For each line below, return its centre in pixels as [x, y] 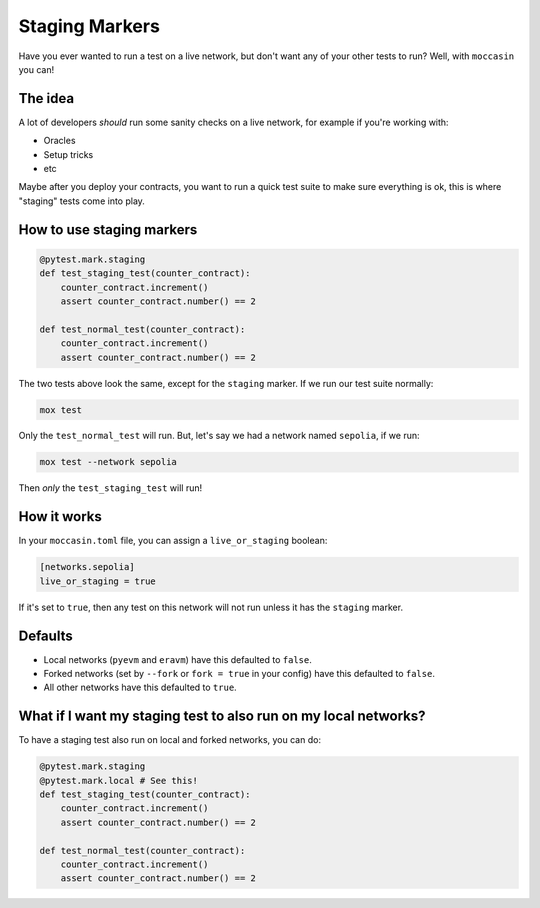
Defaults [46, 635]
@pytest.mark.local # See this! [119, 780]
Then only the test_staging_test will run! [110, 488]
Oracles [59, 141]
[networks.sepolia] [87, 567]
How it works [60, 516]
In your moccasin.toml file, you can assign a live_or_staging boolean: [173, 541]
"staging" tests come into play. [81, 201]
